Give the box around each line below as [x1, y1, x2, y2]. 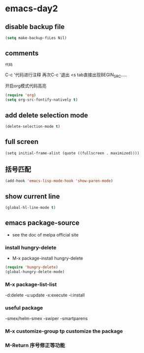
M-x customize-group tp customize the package [5, 328, 123, 335]
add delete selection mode [5, 111, 88, 119]
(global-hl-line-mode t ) [5, 205, 56, 210]
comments [5, 49, 39, 58]
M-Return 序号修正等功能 [5, 342, 65, 349]
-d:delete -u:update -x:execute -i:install [5, 292, 85, 298]
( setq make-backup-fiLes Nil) [5, 35, 67, 40]
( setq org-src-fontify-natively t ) [5, 97, 78, 102]
